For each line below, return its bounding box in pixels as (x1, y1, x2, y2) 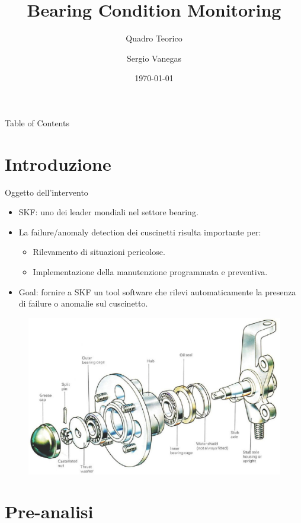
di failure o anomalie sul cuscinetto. (18, 297, 148, 310)
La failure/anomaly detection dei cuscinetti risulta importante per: (18, 225, 261, 238)
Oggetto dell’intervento (5, 186, 88, 198)
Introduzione (5, 151, 111, 176)
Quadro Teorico (126, 32, 182, 44)
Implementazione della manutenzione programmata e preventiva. (33, 266, 268, 278)
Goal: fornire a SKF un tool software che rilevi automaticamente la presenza (18, 285, 296, 298)
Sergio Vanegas (127, 52, 181, 64)
